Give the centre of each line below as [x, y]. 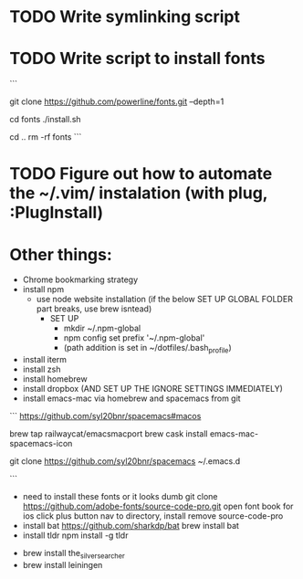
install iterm [44, 360]
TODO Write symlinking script [125, 17]
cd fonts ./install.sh [45, 120]
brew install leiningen [63, 564]
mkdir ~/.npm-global [102, 328]
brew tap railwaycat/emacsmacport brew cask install [109, 434]
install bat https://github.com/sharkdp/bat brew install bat [131, 526]
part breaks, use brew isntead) [94, 309]
